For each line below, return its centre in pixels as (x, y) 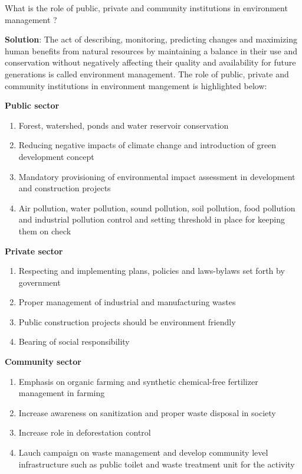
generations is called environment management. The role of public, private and (147, 73)
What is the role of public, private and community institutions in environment (146, 8)
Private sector (34, 251)
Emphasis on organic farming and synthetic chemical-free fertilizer (138, 381)
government (40, 282)
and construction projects (65, 188)
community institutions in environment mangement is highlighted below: (136, 85)
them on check (45, 231)
